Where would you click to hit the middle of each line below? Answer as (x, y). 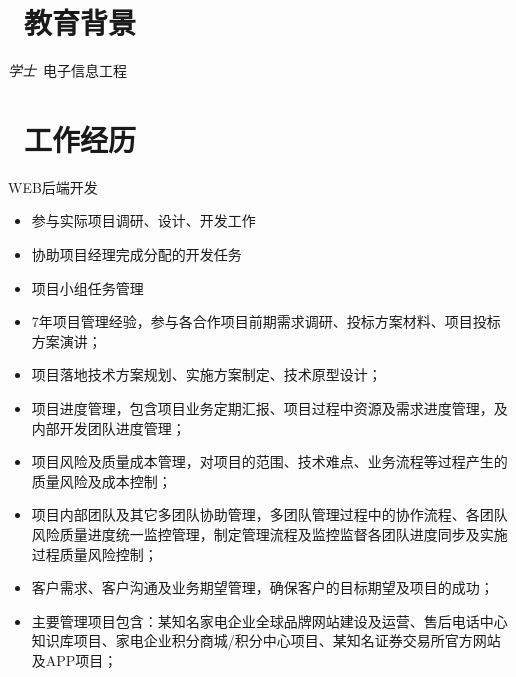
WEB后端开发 (53, 186)
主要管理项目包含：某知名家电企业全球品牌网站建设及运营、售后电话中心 (269, 620)
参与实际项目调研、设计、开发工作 (143, 220)
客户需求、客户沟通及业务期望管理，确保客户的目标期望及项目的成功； (262, 587)
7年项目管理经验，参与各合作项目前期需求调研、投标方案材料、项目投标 (266, 321)
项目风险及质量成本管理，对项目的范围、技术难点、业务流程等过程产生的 (269, 461)
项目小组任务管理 (87, 287)
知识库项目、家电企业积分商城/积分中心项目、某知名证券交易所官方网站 (266, 640)
